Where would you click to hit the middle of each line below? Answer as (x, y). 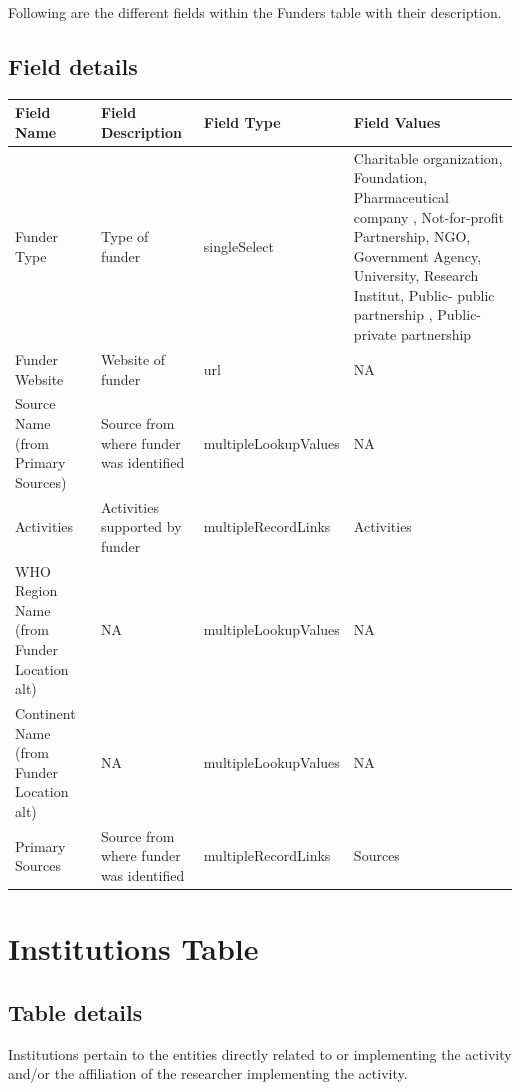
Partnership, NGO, (412, 236)
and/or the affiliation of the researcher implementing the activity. (208, 1073)
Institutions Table (133, 948)
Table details (75, 1011)
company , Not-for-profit (429, 216)
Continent (45, 713)
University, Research (416, 275)
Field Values (397, 122)
